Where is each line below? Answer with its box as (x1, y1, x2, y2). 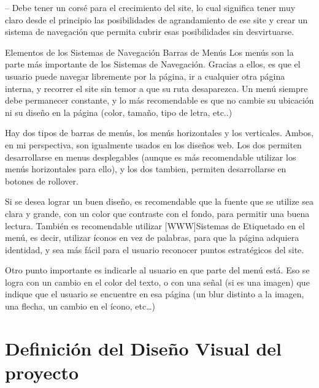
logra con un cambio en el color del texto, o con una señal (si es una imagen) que (5, 275, 310, 288)
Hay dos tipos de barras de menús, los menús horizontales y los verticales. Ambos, (5, 126, 313, 139)
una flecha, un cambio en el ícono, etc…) (5, 300, 156, 313)
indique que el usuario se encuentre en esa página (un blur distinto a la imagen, (5, 287, 304, 300)
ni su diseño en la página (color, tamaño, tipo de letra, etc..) (5, 105, 233, 118)
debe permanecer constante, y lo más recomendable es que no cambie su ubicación (5, 94, 314, 107)
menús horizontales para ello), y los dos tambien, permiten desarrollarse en (5, 162, 286, 175)
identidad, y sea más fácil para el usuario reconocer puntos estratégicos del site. (5, 243, 304, 256)
